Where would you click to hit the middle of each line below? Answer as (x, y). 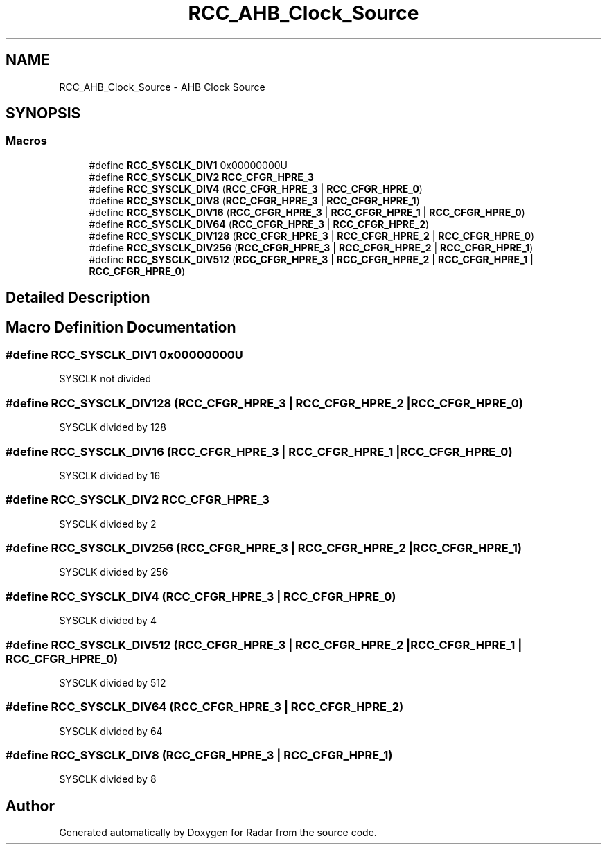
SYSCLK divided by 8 (108, 779)
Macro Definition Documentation (121, 327)
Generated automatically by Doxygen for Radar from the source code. (218, 833)
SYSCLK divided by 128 (113, 427)
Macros (26, 141)
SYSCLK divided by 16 (110, 475)
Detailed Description (78, 298)
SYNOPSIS (43, 114)
